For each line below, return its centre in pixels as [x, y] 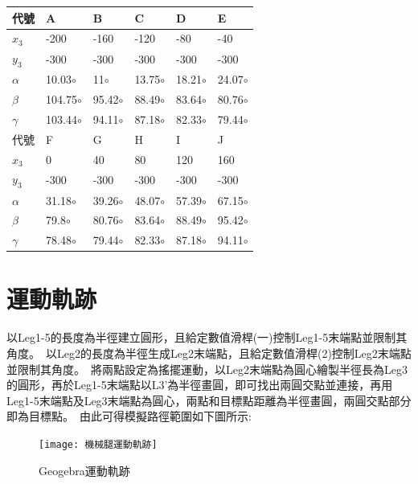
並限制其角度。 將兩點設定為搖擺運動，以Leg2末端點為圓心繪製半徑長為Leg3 [207, 369]
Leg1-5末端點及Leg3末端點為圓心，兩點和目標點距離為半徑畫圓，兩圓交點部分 [209, 400]
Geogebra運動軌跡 [84, 470]
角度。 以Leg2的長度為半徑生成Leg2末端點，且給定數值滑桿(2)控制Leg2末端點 [209, 353]
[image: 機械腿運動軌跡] [98, 444]
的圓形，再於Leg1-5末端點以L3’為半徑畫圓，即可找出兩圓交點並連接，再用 [200, 385]
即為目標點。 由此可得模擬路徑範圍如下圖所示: [129, 416]
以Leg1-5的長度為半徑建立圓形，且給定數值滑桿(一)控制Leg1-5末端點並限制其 [207, 337]
